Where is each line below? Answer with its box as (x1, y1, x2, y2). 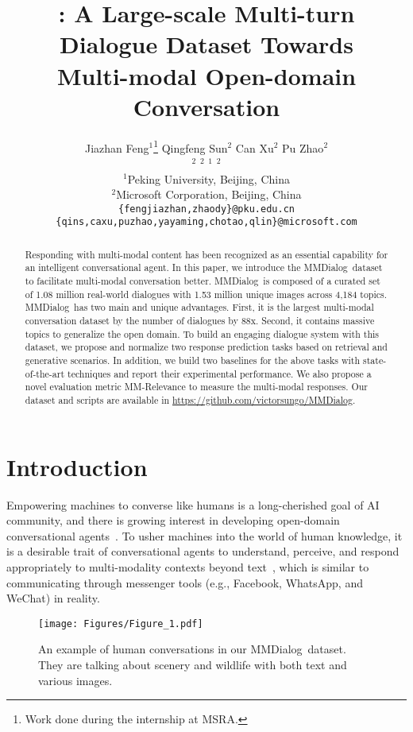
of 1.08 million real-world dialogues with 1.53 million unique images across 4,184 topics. (25, 287, 388, 300)
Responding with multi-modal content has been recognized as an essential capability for (25, 247, 388, 261)
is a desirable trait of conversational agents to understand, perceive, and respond (6, 543, 399, 560)
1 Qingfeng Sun (153, 137, 228, 156)
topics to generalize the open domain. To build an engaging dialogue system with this (25, 327, 380, 340)
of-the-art (25, 366, 65, 380)
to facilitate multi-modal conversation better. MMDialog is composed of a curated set (25, 274, 380, 288)
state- (363, 354, 387, 367)
